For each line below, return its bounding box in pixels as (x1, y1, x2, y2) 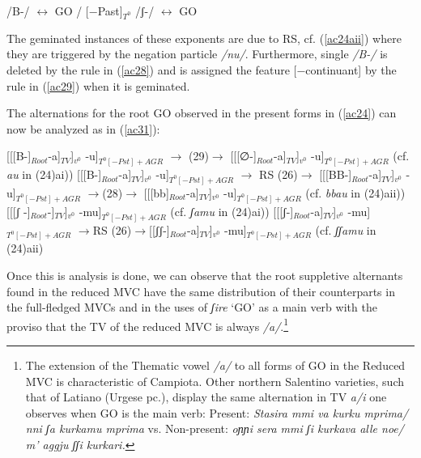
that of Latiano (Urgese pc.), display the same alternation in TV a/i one (25, 388, 387, 405)
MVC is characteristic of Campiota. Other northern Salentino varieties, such (25, 372, 405, 389)
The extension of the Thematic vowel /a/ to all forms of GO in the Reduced (25, 357, 406, 373)
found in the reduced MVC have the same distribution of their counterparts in (6, 282, 395, 299)
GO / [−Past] (54, 2, 123, 19)
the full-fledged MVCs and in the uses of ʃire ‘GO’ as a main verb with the (6, 299, 377, 316)
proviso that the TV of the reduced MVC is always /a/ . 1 (6, 315, 289, 334)
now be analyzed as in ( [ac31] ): (6, 120, 160, 137)
